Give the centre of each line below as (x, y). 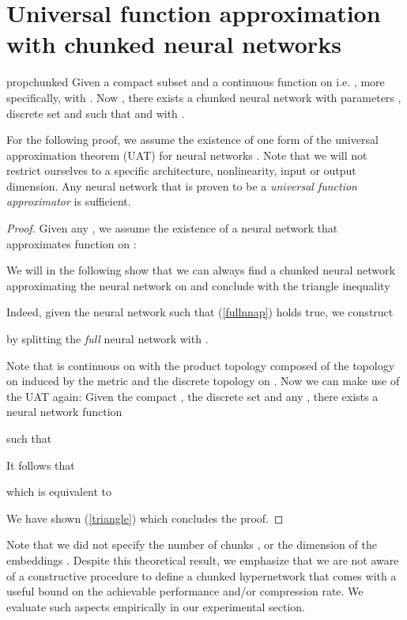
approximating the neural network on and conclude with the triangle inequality (198, 285)
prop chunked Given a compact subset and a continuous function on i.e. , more (196, 82)
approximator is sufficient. (69, 201)
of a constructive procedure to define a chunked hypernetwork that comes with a (202, 575)
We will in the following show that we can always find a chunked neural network (201, 270)
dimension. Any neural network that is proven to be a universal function (182, 185)
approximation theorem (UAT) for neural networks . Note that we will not (187, 155)
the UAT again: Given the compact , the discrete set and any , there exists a (192, 396)
